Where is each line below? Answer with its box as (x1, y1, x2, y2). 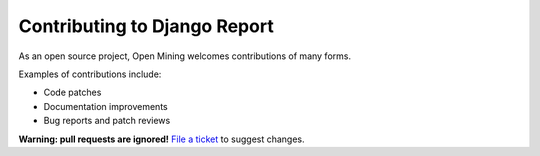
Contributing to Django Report (18, 15, 274, 37)
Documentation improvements (43, 100, 169, 112)
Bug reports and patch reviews (43, 115, 171, 127)
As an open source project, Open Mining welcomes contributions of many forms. (18, 50, 352, 62)
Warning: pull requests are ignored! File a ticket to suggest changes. (18, 133, 305, 145)
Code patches (43, 86, 102, 99)
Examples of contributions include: (18, 68, 162, 80)
